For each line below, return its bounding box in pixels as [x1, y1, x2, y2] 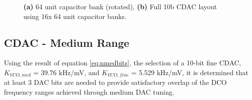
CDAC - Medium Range [4, 35, 129, 50]
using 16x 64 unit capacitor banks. [23, 11, 126, 21]
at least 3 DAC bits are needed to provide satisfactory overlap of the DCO [4, 77, 227, 87]
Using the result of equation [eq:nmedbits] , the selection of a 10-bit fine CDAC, [4, 58, 241, 68]
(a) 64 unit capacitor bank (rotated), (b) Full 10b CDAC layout [23, 1, 217, 11]
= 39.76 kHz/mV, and [33, 67, 100, 77]
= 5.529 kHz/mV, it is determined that [131, 67, 249, 77]
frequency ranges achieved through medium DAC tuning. [4, 87, 174, 97]
